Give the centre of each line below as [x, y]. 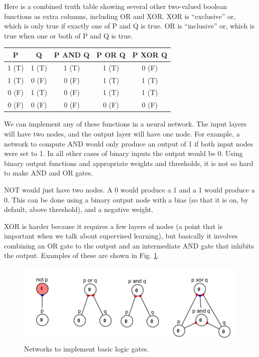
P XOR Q [150, 54]
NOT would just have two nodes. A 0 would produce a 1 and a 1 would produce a [129, 189]
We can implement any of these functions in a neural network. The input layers [126, 124]
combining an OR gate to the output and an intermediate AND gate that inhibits [129, 245]
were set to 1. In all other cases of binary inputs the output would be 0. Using [124, 153]
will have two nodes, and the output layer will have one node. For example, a [122, 133]
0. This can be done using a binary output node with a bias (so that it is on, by [126, 199]
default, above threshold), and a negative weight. [79, 209]
